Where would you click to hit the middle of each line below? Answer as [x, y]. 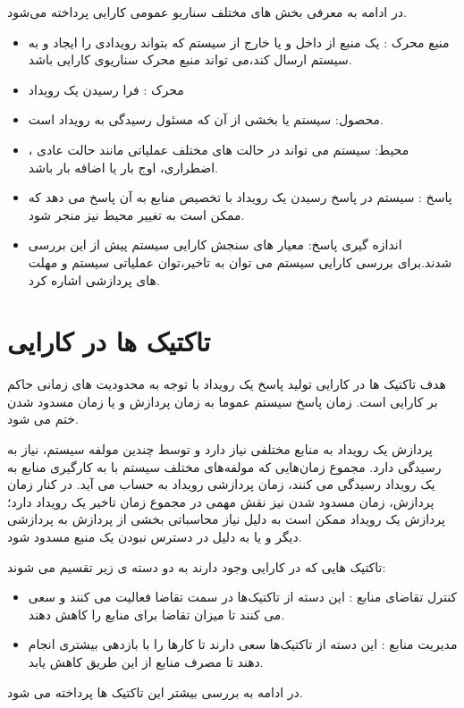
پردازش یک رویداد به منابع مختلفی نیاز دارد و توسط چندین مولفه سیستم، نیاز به [220, 449]
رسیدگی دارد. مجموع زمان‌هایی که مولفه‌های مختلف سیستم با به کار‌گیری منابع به [224, 466]
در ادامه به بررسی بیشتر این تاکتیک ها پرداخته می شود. [155, 691]
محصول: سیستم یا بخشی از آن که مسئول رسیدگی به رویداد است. [206, 119]
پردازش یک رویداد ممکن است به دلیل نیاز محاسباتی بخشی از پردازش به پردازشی [226, 519]
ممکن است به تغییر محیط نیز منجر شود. [136, 214]
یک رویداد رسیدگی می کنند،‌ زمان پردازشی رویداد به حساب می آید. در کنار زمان [221, 484]
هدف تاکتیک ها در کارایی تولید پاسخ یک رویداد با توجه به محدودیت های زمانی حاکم [227, 384]
